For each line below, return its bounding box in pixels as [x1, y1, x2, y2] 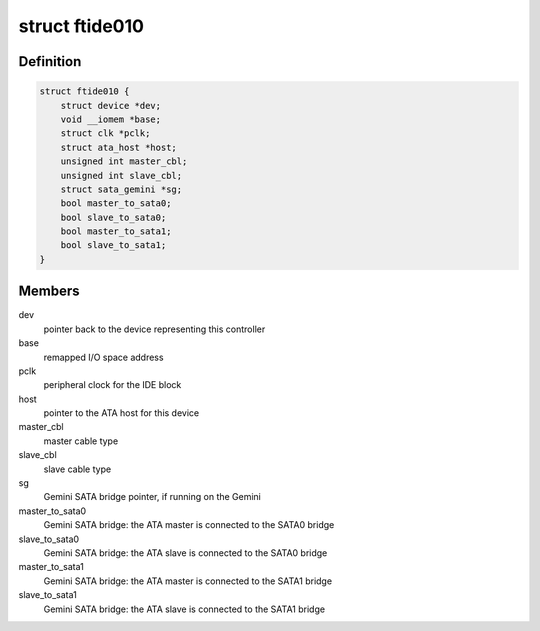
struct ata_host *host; [60, 141, 177, 153]
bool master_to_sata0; [60, 198, 172, 209]
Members [18, 283, 80, 300]
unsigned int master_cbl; [60, 156, 188, 167]
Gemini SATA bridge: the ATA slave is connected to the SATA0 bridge [43, 546, 328, 559]
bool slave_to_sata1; [60, 240, 167, 251]
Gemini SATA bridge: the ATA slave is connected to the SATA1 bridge [43, 603, 325, 615]
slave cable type [43, 463, 112, 475]
